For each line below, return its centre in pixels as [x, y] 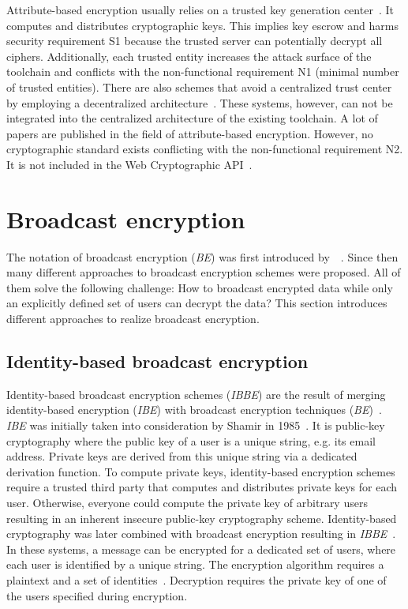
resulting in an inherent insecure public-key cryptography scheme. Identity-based [202, 518]
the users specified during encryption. [97, 595]
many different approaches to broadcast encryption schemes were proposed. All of [204, 272]
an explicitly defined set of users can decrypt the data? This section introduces [197, 303]
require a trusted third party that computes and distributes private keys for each [202, 487]
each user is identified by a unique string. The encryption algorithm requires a [195, 564]
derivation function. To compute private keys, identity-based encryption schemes [201, 471]
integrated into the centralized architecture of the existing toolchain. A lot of [192, 118]
